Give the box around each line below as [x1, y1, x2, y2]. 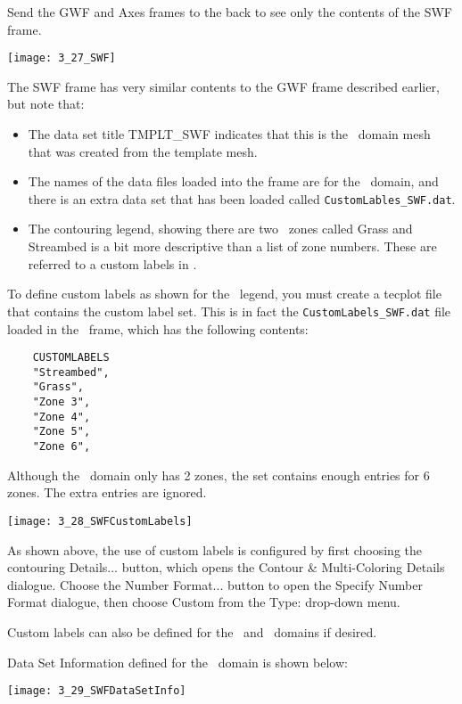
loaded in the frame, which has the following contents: [7, 319, 309, 338]
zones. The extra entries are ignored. [7, 483, 207, 502]
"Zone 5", [32, 425, 91, 438]
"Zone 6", [32, 440, 91, 454]
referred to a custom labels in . [28, 254, 197, 273]
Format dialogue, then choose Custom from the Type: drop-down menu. [7, 593, 400, 611]
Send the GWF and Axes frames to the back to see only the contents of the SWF [7, 3, 452, 20]
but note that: [7, 94, 85, 113]
